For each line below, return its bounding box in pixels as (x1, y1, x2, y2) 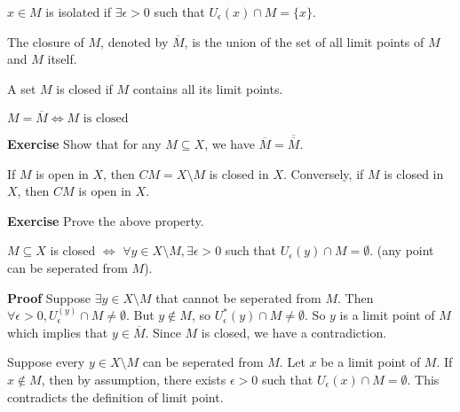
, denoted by (100, 32, 169, 51)
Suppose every (7, 353, 85, 371)
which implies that (7, 323, 108, 341)
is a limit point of (339, 306, 435, 324)
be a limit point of (321, 353, 421, 371)
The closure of (7, 32, 84, 51)
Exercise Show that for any (7, 135, 162, 153)
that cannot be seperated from (155, 288, 321, 307)
